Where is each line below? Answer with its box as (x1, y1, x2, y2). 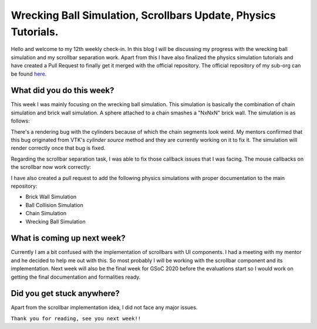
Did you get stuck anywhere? (11, 289, 120, 299)
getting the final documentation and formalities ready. (11, 273, 141, 280)
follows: (11, 117, 30, 124)
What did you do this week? (11, 86, 114, 96)
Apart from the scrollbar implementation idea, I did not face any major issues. (11, 304, 198, 311)
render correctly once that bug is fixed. (11, 144, 106, 152)
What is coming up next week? (11, 233, 126, 243)
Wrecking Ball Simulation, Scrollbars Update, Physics (11, 9, 276, 22)
